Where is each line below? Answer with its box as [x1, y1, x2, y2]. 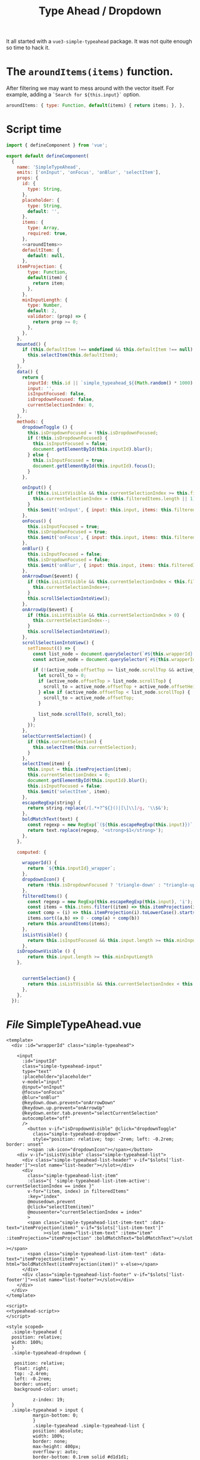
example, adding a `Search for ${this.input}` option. [6, 91, 141, 98]
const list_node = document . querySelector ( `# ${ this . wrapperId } [32, 651, 193, 657]
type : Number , [27, 302, 62, 308]
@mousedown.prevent [27, 1199, 76, 1205]
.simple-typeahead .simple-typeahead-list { [32, 1423, 145, 1429]
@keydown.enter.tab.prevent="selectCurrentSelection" [21, 1110, 159, 1116]
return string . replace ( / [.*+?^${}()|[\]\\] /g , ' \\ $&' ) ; [27, 805, 169, 811]
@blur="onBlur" [21, 1094, 60, 1101]
